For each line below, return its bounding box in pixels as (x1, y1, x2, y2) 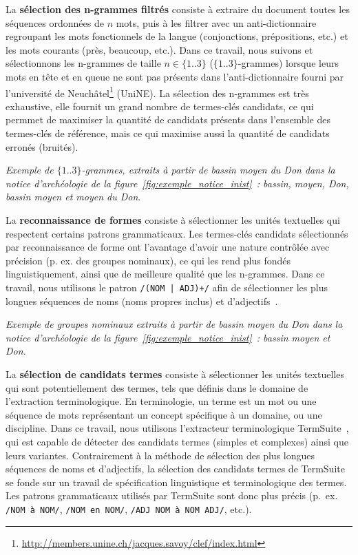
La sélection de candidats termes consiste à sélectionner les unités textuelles (6, 366, 344, 381)
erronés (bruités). (6, 139, 78, 154)
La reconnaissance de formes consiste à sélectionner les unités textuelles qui (6, 212, 340, 227)
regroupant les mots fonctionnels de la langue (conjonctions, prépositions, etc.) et (6, 29, 348, 43)
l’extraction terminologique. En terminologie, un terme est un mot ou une (6, 394, 317, 408)
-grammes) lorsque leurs (238, 56, 339, 70)
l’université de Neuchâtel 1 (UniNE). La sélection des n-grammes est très (6, 83, 309, 100)
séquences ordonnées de (6, 15, 104, 30)
